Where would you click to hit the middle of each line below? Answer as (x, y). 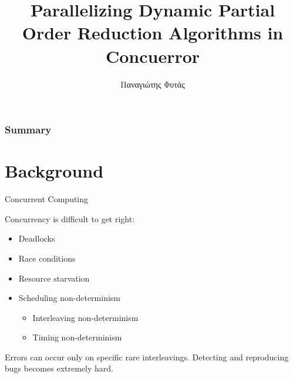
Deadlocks (37, 238)
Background (54, 171)
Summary (28, 130)
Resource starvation (54, 278)
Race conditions (47, 258)
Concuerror (153, 56)
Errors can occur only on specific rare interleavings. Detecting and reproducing (147, 357)
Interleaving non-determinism (85, 317)
